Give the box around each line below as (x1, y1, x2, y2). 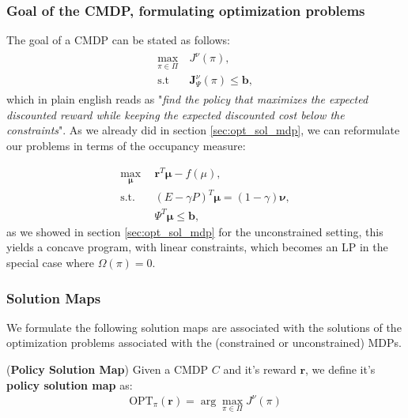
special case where (6, 254, 94, 271)
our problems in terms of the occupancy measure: (6, 137, 246, 153)
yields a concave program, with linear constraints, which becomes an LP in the (6, 239, 388, 255)
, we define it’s (305, 361, 376, 378)
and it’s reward (223, 361, 297, 378)
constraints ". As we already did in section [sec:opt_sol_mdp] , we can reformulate (6, 122, 400, 138)
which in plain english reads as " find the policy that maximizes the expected (6, 91, 368, 107)
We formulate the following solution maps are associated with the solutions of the (6, 318, 402, 335)
